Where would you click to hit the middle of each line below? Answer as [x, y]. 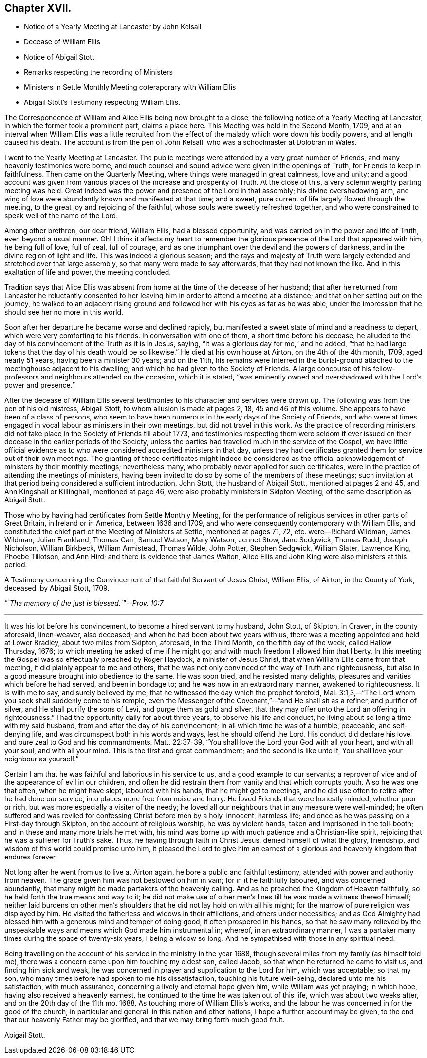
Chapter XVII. [38, 8]
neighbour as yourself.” [42, 759]
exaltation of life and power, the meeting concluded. [88, 272]
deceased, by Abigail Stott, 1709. [57, 588]
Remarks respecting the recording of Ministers [98, 72]
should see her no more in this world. [64, 312]
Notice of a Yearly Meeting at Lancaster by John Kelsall [113, 27]
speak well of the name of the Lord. [61, 216]
